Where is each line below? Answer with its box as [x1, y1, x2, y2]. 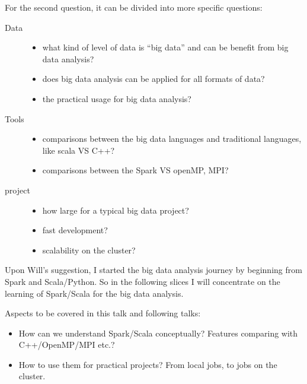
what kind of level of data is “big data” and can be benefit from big [42, 41, 289, 53]
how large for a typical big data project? [42, 204, 189, 216]
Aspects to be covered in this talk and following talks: [5, 307, 201, 319]
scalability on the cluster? [42, 243, 136, 256]
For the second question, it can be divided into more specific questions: [5, 1, 263, 13]
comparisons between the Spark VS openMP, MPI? [42, 164, 229, 176]
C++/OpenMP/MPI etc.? [18, 338, 115, 351]
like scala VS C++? [42, 144, 115, 156]
